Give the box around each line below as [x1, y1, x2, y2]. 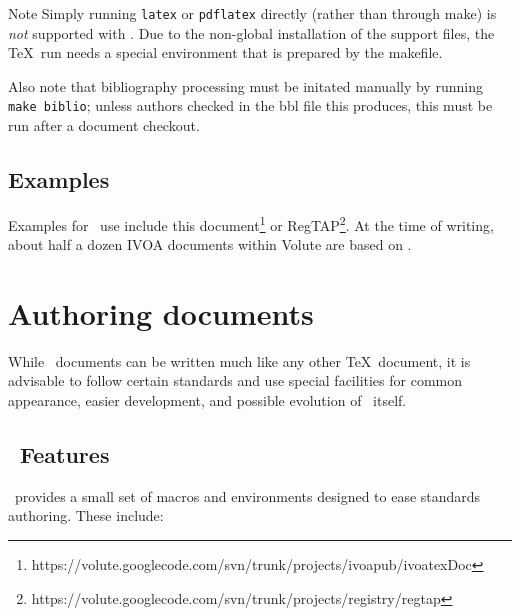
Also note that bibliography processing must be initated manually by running [8, 75, 483, 96]
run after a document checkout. [8, 115, 200, 136]
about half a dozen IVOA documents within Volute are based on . [8, 234, 412, 255]
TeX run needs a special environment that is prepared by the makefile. [8, 42, 443, 63]
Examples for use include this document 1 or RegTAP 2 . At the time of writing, [8, 211, 494, 235]
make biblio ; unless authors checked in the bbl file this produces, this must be [8, 95, 493, 116]
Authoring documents [8, 292, 314, 333]
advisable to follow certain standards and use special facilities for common [8, 370, 463, 391]
